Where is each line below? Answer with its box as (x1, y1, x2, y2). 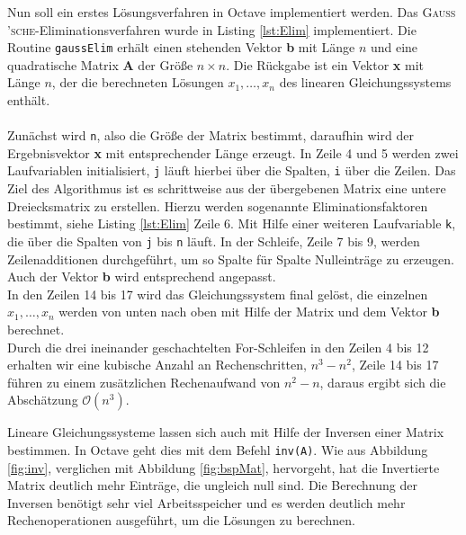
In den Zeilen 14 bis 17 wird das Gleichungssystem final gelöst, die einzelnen (7, 284, 428, 303)
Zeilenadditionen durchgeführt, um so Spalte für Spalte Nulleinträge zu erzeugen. (7, 249, 454, 268)
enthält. (7, 91, 50, 110)
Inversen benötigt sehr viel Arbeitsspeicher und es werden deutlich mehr (7, 493, 406, 512)
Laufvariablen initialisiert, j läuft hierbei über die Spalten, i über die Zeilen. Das (7, 161, 456, 180)
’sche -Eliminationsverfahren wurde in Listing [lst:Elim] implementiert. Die (7, 20, 417, 39)
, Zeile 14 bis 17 (351, 355, 439, 374)
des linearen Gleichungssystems (279, 73, 452, 92)
